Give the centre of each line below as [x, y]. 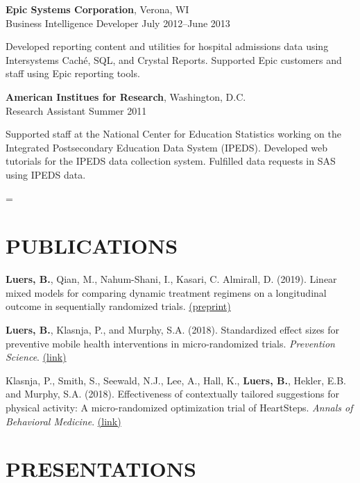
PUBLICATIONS [92, 246]
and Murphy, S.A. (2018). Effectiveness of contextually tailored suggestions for [173, 394]
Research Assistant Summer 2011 [76, 110]
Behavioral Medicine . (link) [63, 421]
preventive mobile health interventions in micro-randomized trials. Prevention [170, 343]
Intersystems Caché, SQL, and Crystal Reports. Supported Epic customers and [174, 59]
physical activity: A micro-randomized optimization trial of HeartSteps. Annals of [179, 407]
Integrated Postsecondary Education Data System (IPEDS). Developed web [167, 147]
